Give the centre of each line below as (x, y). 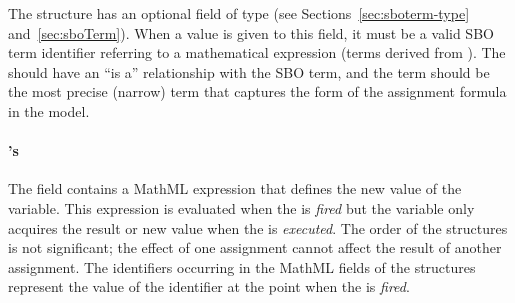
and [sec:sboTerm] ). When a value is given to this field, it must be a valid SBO (251, 32)
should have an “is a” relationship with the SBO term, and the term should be (249, 71)
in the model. (49, 110)
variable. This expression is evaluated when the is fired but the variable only (241, 207)
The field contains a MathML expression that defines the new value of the (235, 188)
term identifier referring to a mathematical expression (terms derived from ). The (257, 52)
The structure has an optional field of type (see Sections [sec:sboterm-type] (239, 13)
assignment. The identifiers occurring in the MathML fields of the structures (242, 266)
